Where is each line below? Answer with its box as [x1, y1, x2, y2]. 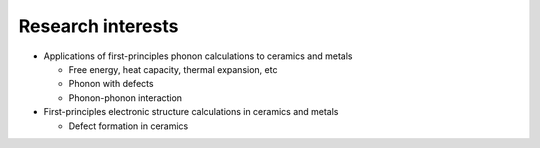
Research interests [18, 15, 179, 37]
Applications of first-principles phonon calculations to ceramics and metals [43, 50, 353, 62]
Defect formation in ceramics [68, 120, 189, 132]
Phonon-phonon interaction [68, 91, 183, 104]
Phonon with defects [68, 78, 154, 90]
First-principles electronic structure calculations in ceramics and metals [43, 106, 339, 118]
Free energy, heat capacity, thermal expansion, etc [68, 63, 278, 75]
